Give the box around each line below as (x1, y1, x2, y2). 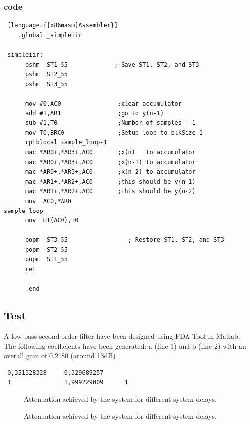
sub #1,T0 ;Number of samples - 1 (25, 119, 196, 127)
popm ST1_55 (25, 256, 68, 263)
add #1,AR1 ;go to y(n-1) (25, 109, 164, 117)
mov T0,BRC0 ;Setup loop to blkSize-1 (25, 129, 203, 136)
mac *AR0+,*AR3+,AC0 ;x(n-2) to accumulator (25, 168, 196, 176)
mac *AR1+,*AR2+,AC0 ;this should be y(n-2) (25, 188, 196, 195)
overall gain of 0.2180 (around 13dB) (4, 350, 116, 361)
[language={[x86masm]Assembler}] (7, 22, 118, 29)
